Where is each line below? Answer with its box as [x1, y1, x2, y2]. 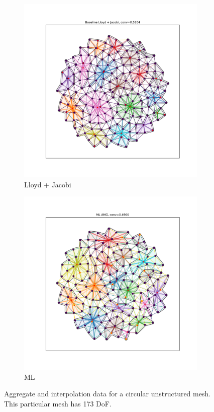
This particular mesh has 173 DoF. [4, 398, 112, 408]
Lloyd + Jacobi [24, 179, 71, 189]
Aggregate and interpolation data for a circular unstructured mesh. [4, 388, 211, 399]
